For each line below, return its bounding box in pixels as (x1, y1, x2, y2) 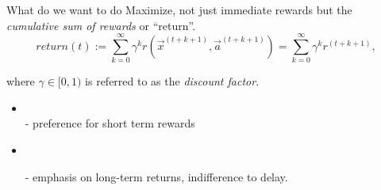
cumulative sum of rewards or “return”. (6, 17, 196, 33)
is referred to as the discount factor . (85, 73, 260, 89)
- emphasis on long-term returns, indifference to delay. (25, 168, 288, 184)
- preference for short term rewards (25, 115, 195, 131)
